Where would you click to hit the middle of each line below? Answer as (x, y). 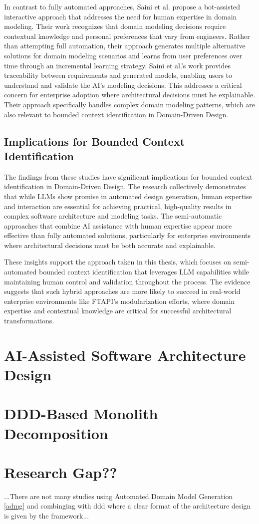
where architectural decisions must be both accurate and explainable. (110, 245)
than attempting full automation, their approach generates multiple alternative (125, 46)
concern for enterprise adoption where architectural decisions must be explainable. (130, 95)
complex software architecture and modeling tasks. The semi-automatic (113, 216)
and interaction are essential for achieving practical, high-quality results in (118, 206)
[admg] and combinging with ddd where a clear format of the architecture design (128, 506)
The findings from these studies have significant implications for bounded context (128, 176)
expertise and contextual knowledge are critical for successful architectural (118, 311)
